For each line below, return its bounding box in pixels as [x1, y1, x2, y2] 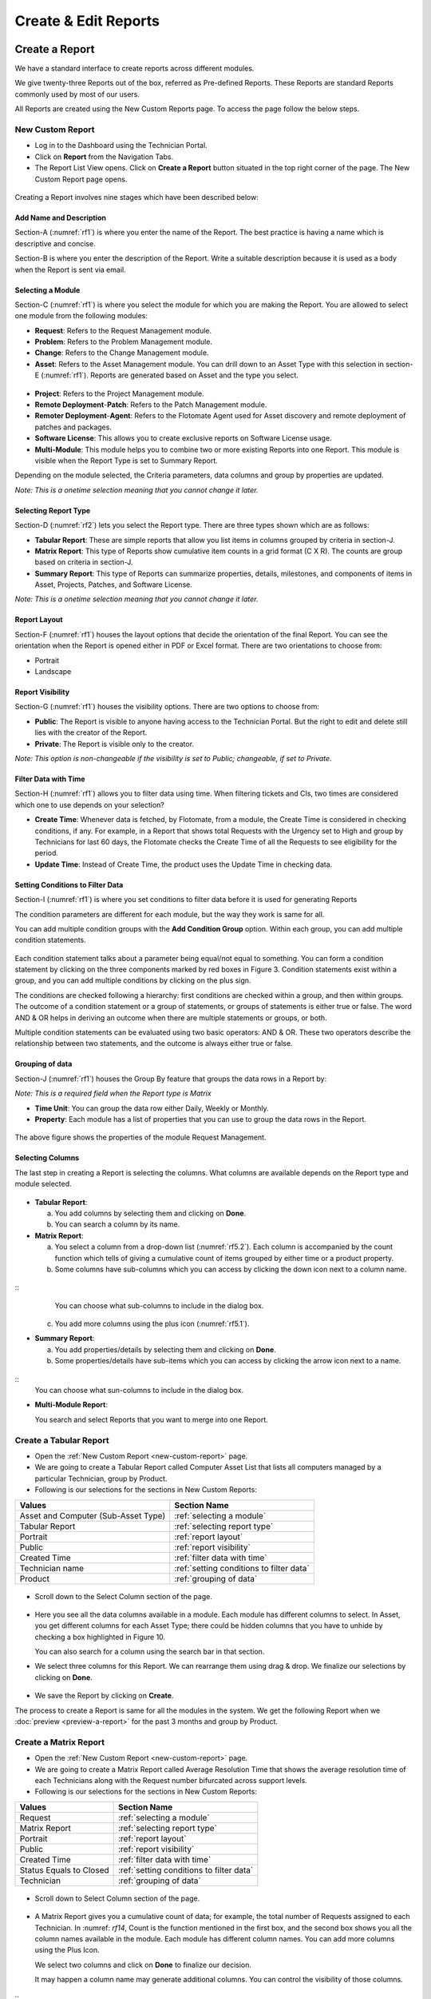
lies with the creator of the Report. [34, 728, 148, 737]
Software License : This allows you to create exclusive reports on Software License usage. [34, 433, 332, 443]
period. [34, 848, 59, 858]
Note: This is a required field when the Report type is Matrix [14, 1088, 212, 1099]
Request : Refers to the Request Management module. [34, 325, 212, 335]
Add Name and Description [14, 213, 107, 222]
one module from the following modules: [14, 311, 148, 321]
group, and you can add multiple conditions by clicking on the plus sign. [14, 976, 251, 985]
